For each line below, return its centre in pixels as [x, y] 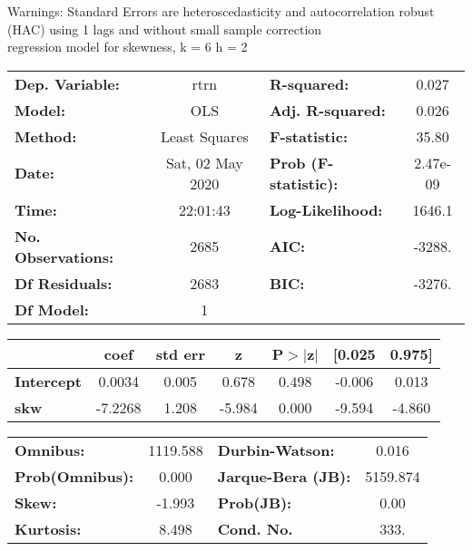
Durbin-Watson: [276, 449]
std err [180, 353]
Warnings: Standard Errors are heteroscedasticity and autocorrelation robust [221, 11]
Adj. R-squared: [327, 110]
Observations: [64, 256]
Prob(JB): [255, 502]
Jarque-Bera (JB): [284, 476]
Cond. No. [255, 528]
